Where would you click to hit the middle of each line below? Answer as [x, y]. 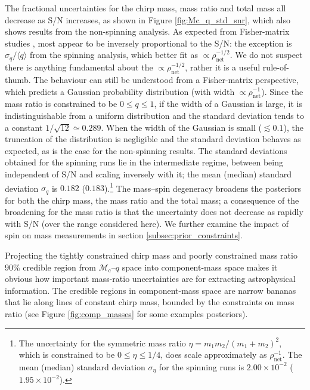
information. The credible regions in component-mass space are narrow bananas [151, 290]
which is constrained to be [67, 354]
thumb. [18, 79]
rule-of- [276, 67]
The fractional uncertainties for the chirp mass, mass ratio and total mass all [145, 8]
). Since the [282, 91]
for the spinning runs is [201, 366]
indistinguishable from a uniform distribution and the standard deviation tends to [154, 115]
